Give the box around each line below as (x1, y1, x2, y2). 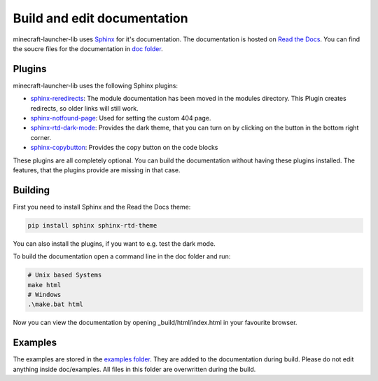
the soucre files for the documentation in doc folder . (13, 44, 164, 53)
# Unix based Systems (27, 271, 102, 279)
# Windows (27, 291, 62, 298)
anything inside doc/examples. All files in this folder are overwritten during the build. (13, 365, 256, 373)
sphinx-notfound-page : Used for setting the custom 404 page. (30, 114, 211, 123)
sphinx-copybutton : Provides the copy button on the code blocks (30, 144, 218, 152)
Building (13, 184, 50, 196)
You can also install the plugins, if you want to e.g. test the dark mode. (13, 239, 216, 248)
